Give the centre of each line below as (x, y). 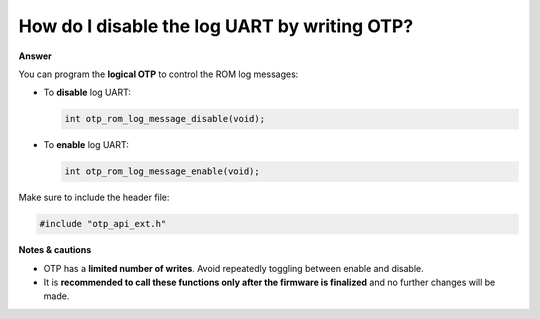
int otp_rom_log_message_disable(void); (164, 119)
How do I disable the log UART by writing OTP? (216, 26)
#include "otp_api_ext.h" (103, 224)
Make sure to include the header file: (94, 197)
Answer (35, 56)
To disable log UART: (87, 92)
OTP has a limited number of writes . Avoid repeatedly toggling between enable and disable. (233, 268)
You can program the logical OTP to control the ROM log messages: (158, 74)
